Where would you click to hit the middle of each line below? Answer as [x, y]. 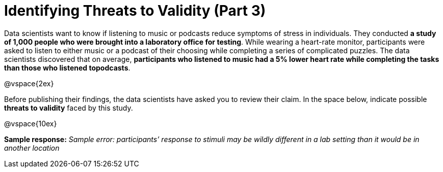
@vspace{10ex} [31, 123]
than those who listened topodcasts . [67, 67]
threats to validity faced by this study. [69, 108]
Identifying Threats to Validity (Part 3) [135, 11]
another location [32, 148]
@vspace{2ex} [29, 83]
